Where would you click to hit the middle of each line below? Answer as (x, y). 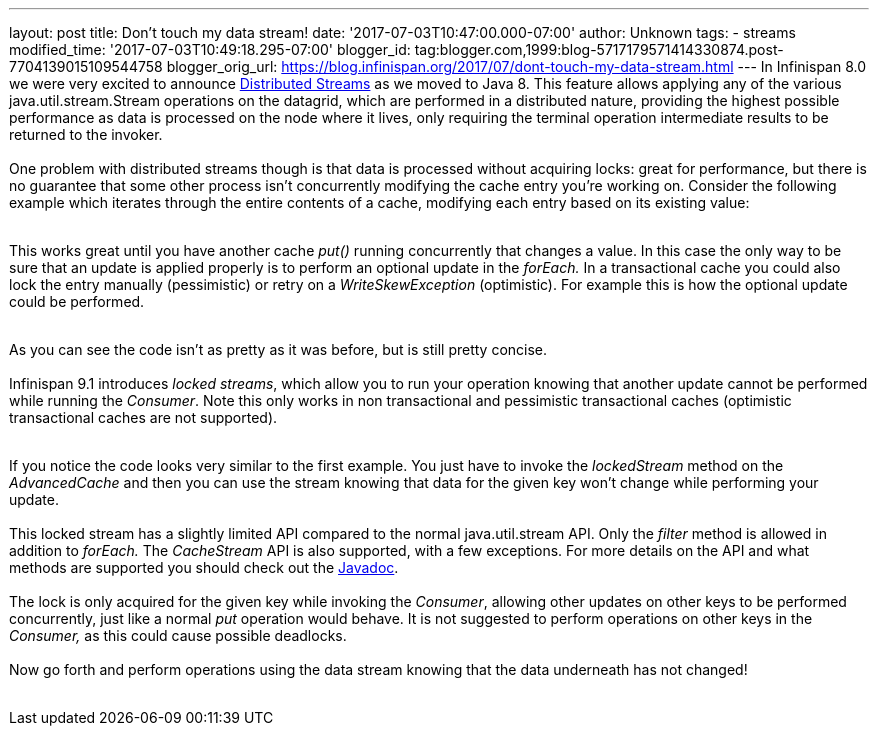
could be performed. (77, 301)
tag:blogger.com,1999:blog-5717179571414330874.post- (599, 49)
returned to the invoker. (86, 134)
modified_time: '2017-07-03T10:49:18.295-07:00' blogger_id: (210, 49)
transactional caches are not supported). (143, 417)
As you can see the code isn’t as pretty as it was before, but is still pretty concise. (278, 349)
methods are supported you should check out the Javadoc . (204, 567)
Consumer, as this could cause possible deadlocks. (178, 635)
